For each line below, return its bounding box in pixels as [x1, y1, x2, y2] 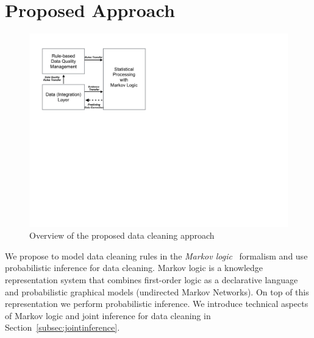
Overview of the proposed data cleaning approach [29, 229, 215, 242]
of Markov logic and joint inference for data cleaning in [5, 309, 211, 322]
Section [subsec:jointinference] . [5, 321, 120, 334]
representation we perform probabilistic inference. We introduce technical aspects [5, 297, 309, 310]
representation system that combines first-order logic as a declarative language [5, 273, 298, 286]
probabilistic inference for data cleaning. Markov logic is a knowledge [5, 261, 263, 274]
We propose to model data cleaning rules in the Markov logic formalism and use [5, 249, 308, 262]
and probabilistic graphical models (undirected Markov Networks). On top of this [5, 285, 309, 298]
